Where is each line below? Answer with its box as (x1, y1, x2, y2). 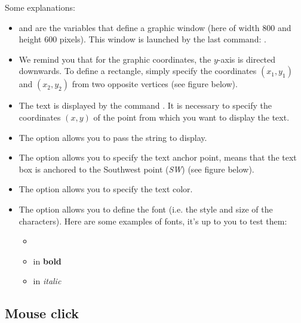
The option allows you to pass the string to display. (19, 131, 207, 143)
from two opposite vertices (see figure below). (72, 78, 238, 90)
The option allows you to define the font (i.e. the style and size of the (19, 202, 273, 215)
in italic (33, 275, 62, 287)
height (19, 33, 42, 45)
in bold (33, 254, 62, 267)
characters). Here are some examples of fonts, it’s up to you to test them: (19, 214, 287, 227)
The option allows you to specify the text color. (19, 183, 193, 195)
